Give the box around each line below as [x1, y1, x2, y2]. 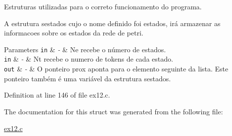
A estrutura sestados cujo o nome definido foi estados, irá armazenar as [4, 18, 221, 28]
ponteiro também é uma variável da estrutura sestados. [4, 73, 171, 83]
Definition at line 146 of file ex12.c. [4, 90, 110, 100]
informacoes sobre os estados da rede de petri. [4, 28, 143, 38]
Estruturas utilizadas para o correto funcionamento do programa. [4, 1, 202, 11]
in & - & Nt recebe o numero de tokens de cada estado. [4, 54, 173, 64]
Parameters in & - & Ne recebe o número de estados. [4, 44, 166, 54]
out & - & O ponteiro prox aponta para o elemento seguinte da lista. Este [4, 64, 229, 74]
